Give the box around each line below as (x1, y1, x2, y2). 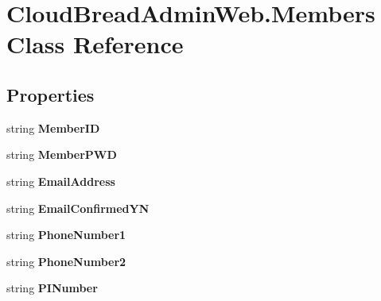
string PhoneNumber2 (6, 253, 126, 269)
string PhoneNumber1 (6, 226, 126, 243)
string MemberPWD (6, 146, 117, 163)
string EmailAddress (6, 172, 115, 189)
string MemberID (6, 119, 100, 136)
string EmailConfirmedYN (6, 199, 150, 216)
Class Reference (6, 28, 184, 60)
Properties (6, 82, 95, 106)
